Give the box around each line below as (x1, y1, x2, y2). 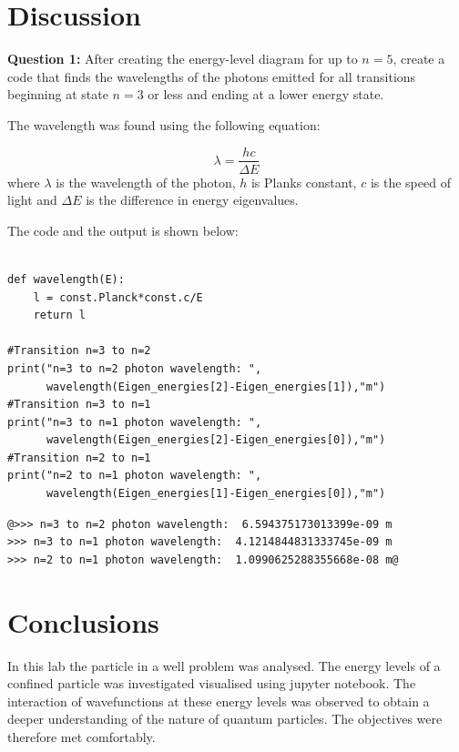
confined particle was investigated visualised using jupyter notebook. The (7, 674, 416, 693)
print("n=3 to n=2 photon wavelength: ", (7, 361, 262, 375)
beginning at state (7, 85, 108, 104)
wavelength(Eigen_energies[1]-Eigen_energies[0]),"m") (46, 487, 386, 501)
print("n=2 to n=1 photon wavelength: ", (7, 469, 262, 483)
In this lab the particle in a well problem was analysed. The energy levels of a (7, 655, 441, 675)
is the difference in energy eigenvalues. (86, 190, 299, 209)
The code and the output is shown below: (7, 220, 239, 239)
